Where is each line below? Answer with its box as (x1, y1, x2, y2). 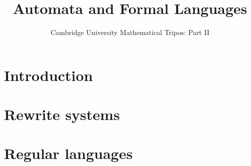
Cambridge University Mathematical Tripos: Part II (50, 27, 209, 37)
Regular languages (4, 143, 133, 163)
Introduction (4, 64, 93, 85)
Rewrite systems (4, 104, 120, 124)
